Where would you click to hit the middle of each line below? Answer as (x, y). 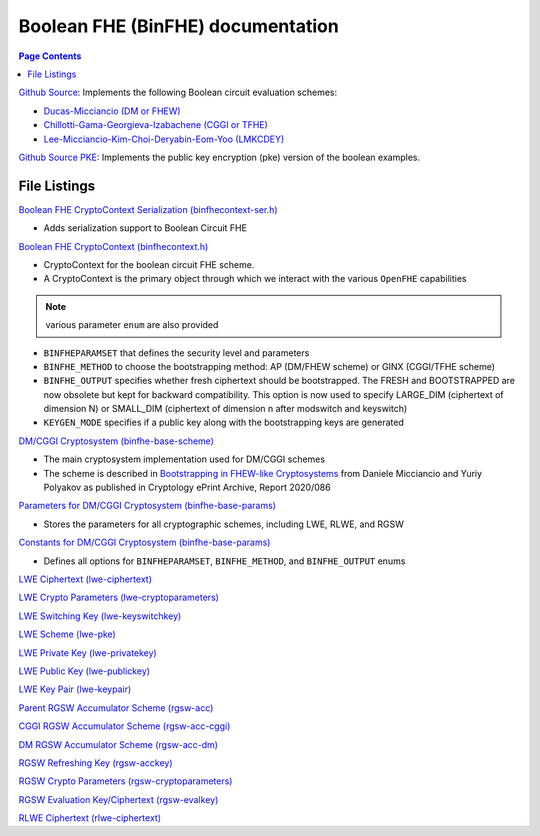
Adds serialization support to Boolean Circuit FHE (145, 228)
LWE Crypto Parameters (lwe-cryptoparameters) (119, 597)
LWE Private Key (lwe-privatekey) (87, 652)
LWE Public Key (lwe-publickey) (84, 671)
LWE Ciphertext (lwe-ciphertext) (85, 579)
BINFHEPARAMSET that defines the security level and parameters (176, 352)
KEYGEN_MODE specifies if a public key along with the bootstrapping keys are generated (223, 422)
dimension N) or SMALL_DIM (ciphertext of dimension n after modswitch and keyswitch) (225, 409)
